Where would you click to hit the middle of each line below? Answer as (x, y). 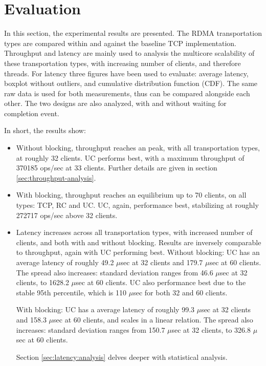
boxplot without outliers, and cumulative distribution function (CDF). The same (131, 83)
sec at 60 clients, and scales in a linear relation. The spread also (153, 319)
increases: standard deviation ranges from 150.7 (91, 329)
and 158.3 (31, 319)
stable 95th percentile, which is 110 (71, 292)
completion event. (32, 113)
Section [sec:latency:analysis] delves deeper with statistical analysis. (122, 357)
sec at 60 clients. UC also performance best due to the (161, 282)
